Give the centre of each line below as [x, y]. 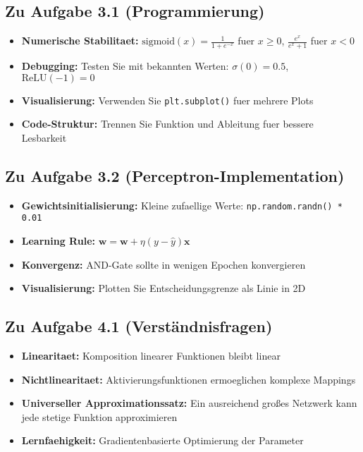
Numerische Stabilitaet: [80, 41]
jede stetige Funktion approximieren [99, 416]
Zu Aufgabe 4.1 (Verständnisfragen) [139, 326]
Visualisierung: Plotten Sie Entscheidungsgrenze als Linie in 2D [164, 288]
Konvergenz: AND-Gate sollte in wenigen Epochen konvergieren [164, 264]
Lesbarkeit [44, 137]
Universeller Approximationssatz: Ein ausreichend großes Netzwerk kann [189, 403]
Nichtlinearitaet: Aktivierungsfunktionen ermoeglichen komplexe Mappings [189, 379]
